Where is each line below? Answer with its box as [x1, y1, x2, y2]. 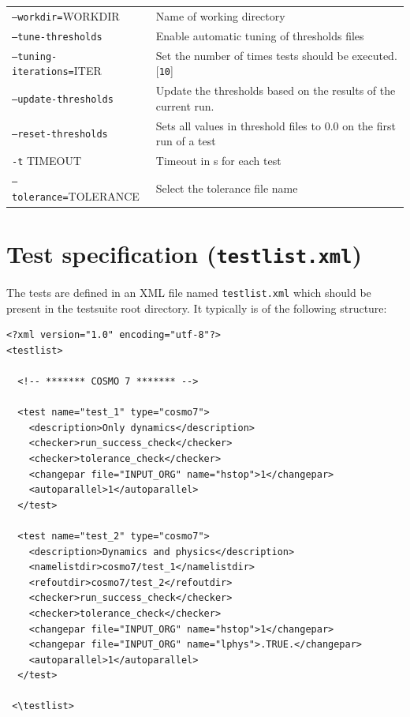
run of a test [155, 133, 216, 149]
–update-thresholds [12, 93, 114, 105]
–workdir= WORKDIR [12, 7, 120, 24]
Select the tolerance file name [155, 179, 298, 196]
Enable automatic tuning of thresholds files [155, 27, 364, 43]
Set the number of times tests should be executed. [155, 47, 397, 63]
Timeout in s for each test [155, 152, 281, 169]
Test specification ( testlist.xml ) [6, 237, 362, 269]
